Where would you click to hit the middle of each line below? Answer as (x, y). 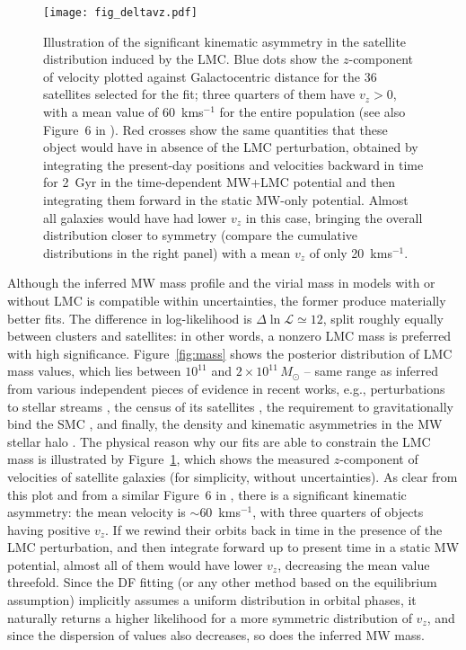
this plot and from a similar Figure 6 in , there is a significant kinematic (207, 494)
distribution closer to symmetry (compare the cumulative (200, 235)
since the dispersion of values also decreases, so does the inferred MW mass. (216, 635)
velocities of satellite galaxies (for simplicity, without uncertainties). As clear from (233, 476)
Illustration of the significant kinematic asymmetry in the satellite (225, 41)
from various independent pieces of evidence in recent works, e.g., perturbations (226, 388)
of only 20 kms (351, 252)
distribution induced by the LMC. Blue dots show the (191, 59)
